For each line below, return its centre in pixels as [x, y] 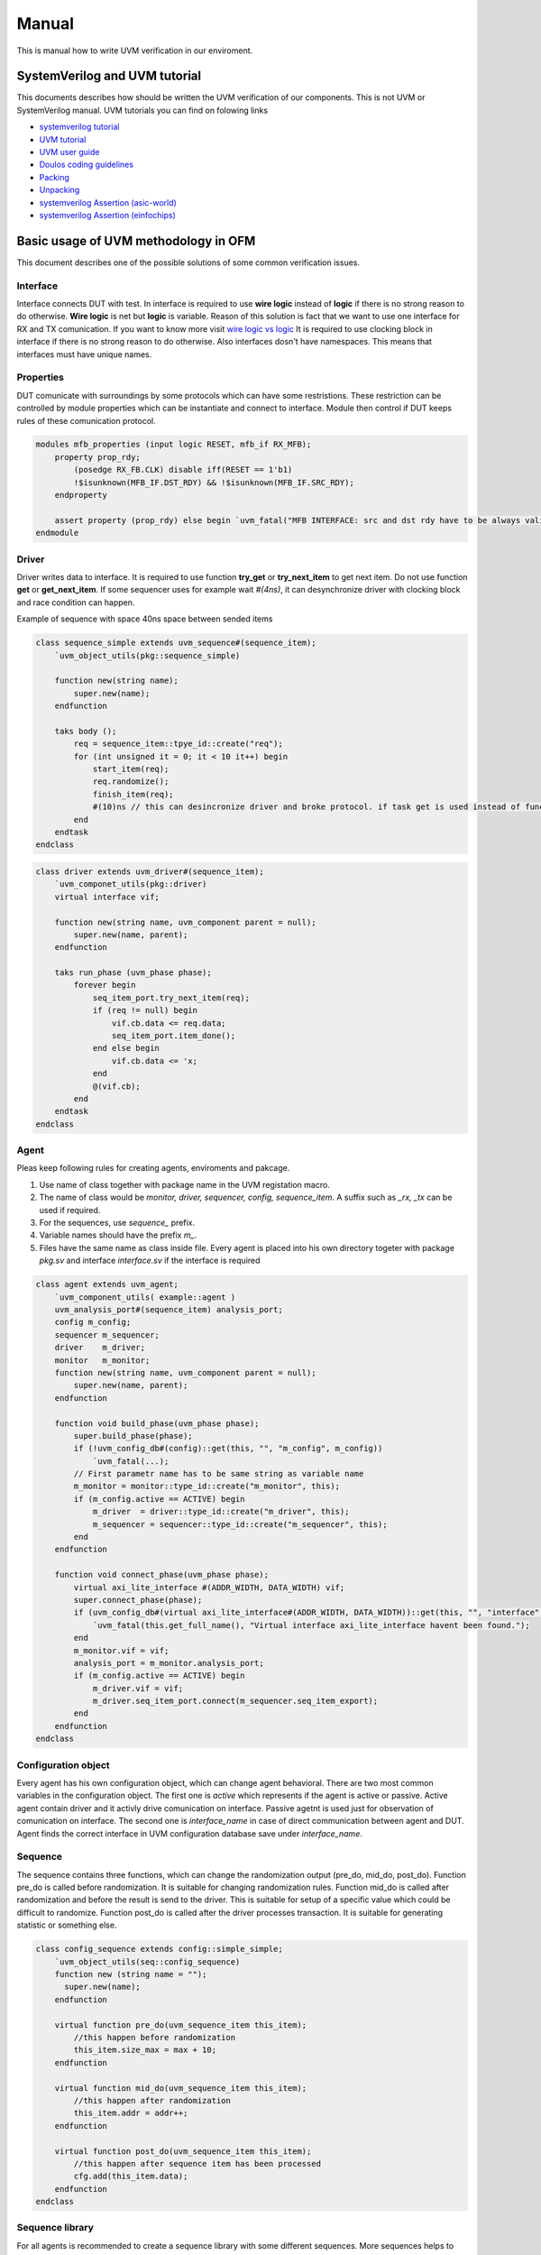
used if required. [70, 1210]
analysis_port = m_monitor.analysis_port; [169, 1663]
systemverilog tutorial [79, 127]
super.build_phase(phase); [133, 1436]
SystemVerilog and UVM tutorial [109, 76]
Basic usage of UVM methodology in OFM [136, 240]
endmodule [57, 533]
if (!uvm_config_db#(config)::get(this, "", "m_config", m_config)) [228, 1449]
